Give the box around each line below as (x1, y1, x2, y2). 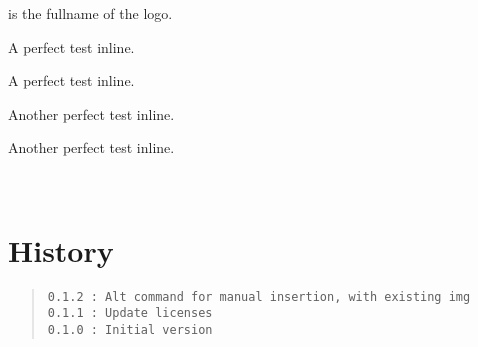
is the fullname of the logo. (8, 3, 173, 23)
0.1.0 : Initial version (47, 323, 213, 337)
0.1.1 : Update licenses (47, 306, 213, 321)
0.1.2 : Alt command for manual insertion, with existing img (47, 289, 471, 304)
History (8, 229, 114, 270)
